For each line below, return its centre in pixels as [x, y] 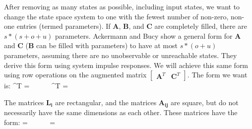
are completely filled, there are [201, 26]
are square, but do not [205, 102]
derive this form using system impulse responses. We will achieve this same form [126, 65]
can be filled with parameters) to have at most [107, 45]
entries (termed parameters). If [63, 26]
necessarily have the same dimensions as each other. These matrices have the [121, 112]
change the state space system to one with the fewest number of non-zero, [116, 16]
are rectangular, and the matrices [106, 102]
